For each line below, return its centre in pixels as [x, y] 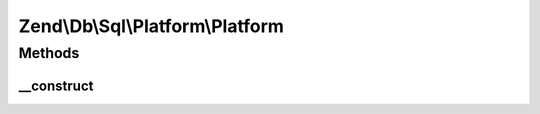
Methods [49, 53]
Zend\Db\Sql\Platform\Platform [151, 26]
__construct [56, 85]
